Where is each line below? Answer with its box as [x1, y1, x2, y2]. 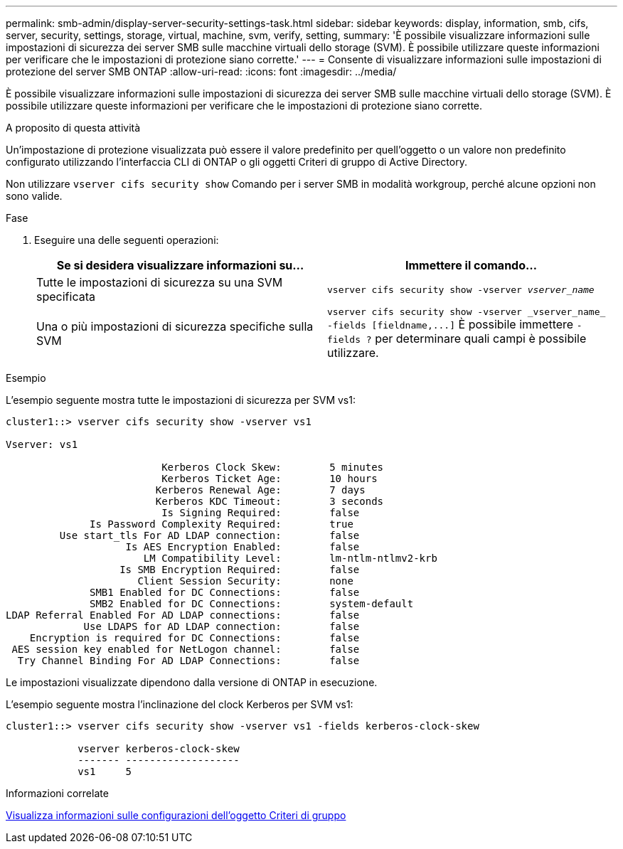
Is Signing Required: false [161, 507, 360, 518]
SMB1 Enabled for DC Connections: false [90, 587, 360, 598]
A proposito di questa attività [6, 122, 141, 134]
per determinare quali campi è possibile [375, 331, 587, 346]
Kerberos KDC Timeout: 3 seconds [155, 496, 384, 507]
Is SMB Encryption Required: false [119, 564, 360, 575]
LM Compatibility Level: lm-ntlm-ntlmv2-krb [143, 552, 437, 564]
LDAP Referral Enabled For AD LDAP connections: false [6, 609, 360, 621]
